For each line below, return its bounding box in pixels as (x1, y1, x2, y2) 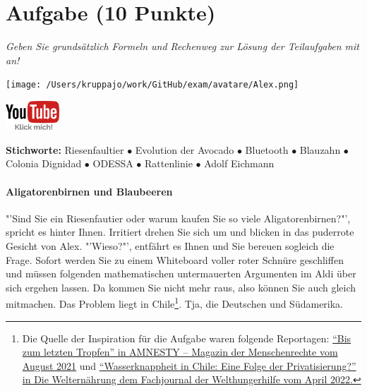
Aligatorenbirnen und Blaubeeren (6, 184, 173, 198)
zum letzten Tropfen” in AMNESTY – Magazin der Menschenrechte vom (22, 344, 338, 359)
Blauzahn (299, 142, 341, 157)
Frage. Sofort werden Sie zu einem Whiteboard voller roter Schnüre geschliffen (6, 252, 344, 267)
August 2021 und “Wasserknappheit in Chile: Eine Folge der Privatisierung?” (22, 358, 356, 373)
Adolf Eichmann (204, 156, 275, 171)
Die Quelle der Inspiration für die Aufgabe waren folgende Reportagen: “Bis (22, 330, 351, 345)
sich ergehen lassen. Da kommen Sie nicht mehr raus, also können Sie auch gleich (6, 279, 356, 294)
